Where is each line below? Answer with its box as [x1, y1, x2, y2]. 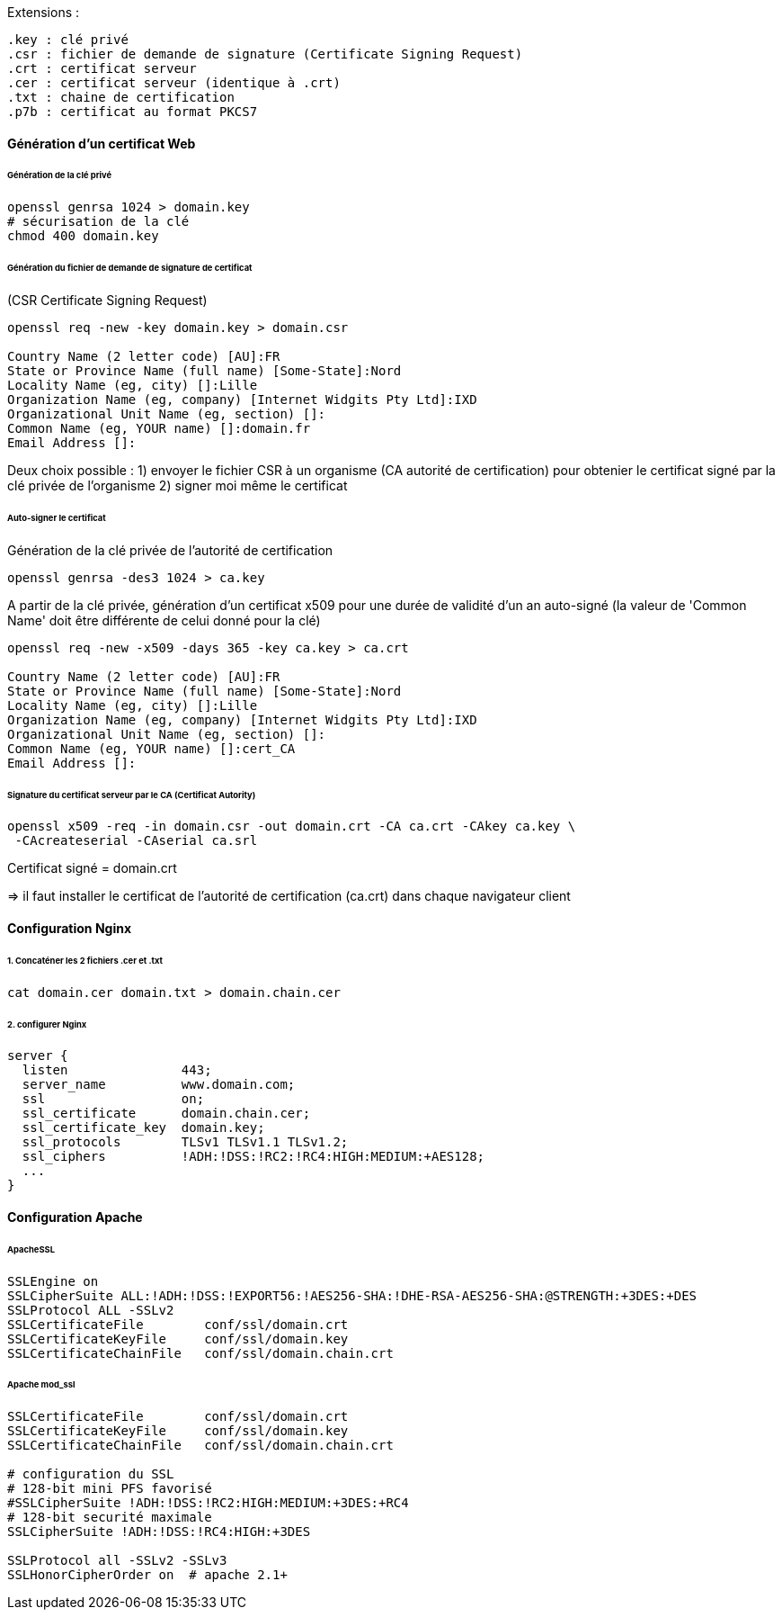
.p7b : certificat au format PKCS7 [7, 104, 258, 119]
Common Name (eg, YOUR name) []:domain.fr [7, 420, 311, 436]
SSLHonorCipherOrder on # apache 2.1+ [7, 1568, 288, 1583]
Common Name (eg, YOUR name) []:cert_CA [7, 741, 296, 756]
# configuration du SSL [7, 1467, 174, 1482]
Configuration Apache [7, 1208, 143, 1225]
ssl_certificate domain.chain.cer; [22, 1106, 311, 1121]
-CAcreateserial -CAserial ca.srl [14, 833, 258, 849]
